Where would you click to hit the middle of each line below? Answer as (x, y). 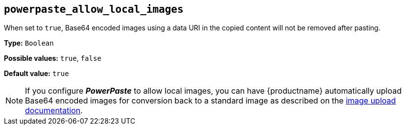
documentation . (54, 111)
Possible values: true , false (53, 58)
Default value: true (36, 74)
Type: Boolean (29, 43)
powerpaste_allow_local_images (94, 9)
